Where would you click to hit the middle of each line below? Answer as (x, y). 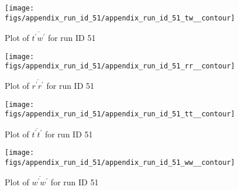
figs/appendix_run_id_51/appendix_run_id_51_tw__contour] (120, 18)
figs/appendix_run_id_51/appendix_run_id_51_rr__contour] (120, 66)
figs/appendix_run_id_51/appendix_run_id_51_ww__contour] (120, 163)
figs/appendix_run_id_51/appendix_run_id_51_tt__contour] (120, 114)
